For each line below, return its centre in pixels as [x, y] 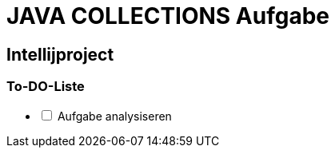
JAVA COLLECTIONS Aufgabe [168, 16]
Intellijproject [60, 54]
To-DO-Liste [46, 87]
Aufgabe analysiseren [114, 116]
